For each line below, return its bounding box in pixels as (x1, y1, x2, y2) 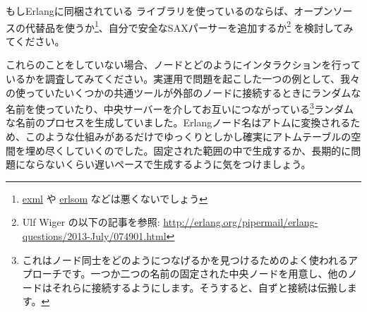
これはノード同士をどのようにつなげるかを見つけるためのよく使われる (22, 252, 349, 267)
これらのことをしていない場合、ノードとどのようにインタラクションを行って (6, 57, 361, 72)
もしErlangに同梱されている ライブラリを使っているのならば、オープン (6, 4, 333, 18)
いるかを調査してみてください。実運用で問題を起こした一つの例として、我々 (6, 71, 361, 86)
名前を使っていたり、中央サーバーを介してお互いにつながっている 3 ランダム (6, 100, 354, 116)
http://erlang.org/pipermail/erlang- (163, 215, 318, 229)
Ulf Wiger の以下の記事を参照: (22, 215, 160, 229)
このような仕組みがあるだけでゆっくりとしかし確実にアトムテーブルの (25, 129, 351, 144)
